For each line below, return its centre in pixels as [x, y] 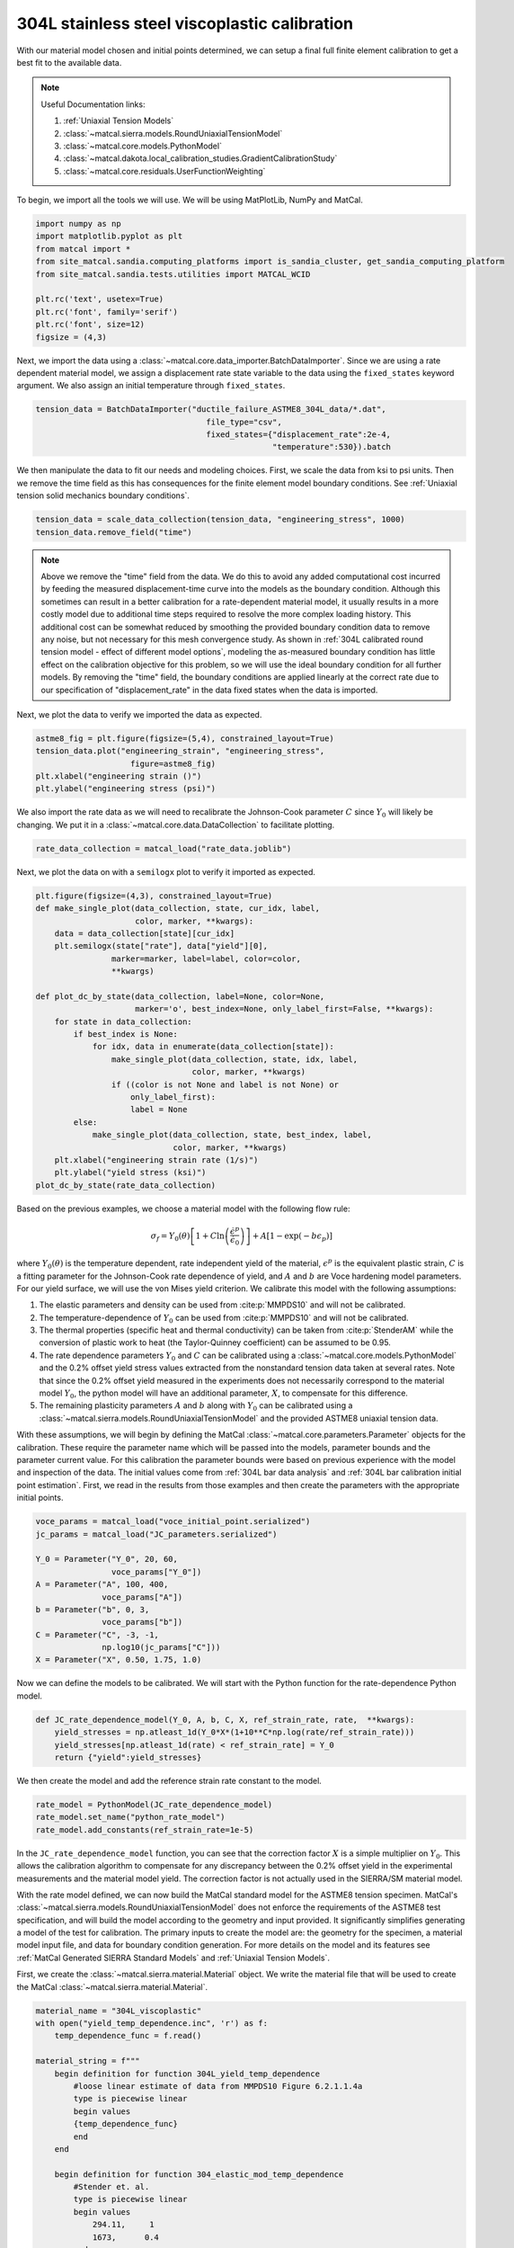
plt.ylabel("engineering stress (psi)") [125, 789]
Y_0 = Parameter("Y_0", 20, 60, [107, 1559]
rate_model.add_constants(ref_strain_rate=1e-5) [145, 1829]
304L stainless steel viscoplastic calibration [185, 23]
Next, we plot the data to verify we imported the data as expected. [139, 714]
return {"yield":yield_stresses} [128, 1757]
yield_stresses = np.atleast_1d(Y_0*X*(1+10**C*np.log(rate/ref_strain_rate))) [235, 1732]
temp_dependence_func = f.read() [128, 2036]
